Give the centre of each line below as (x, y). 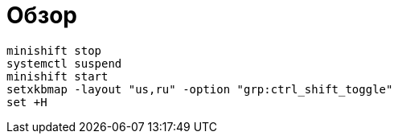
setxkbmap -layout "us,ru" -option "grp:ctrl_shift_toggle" (200, 89)
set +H (27, 102)
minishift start (57, 76)
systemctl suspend (64, 63)
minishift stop (54, 50)
